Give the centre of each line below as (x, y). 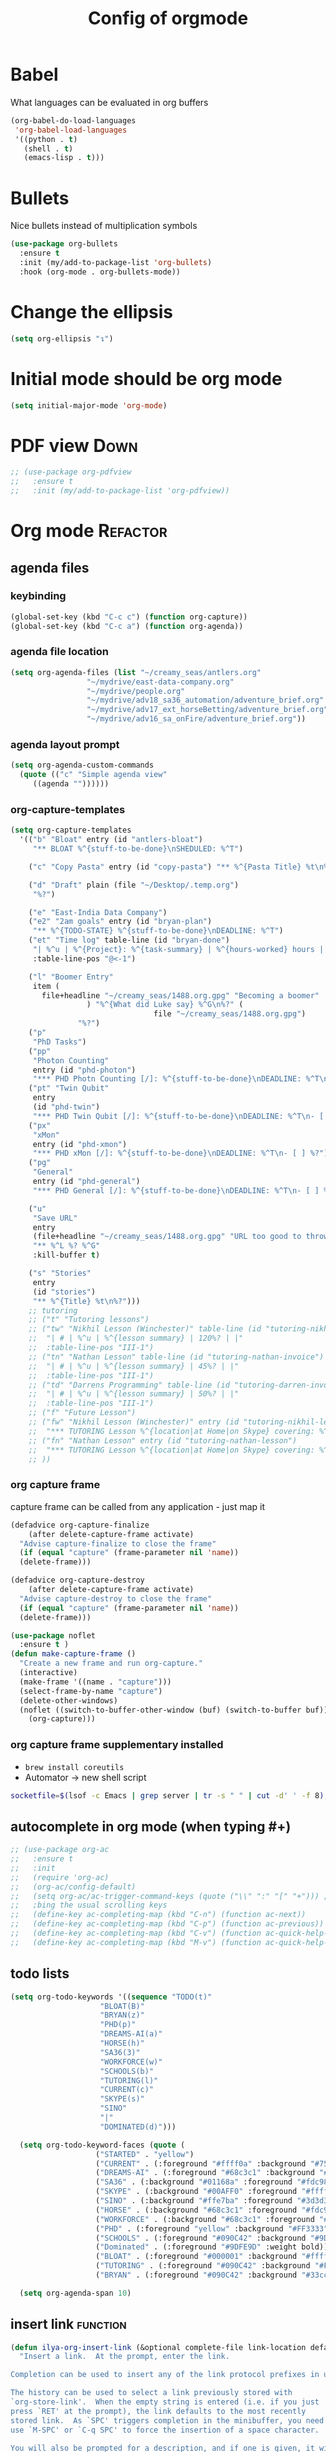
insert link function (68, 2324)
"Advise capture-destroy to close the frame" (116, 1598)
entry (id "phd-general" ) (86, 1182)
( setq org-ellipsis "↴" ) (62, 338)
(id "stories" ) (64, 1292)
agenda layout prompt (65, 745)
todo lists (40, 1973)
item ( (46, 986)
